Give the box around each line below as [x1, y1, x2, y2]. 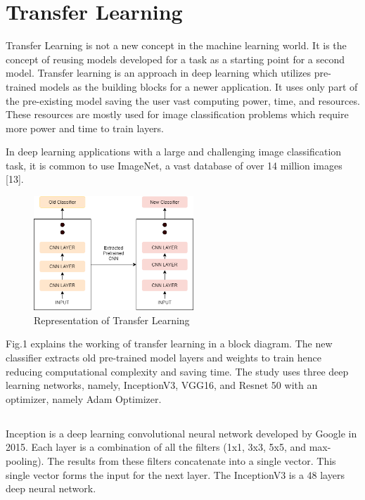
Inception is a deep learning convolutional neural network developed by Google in [6, 425, 357, 440]
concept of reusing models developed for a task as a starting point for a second [6, 51, 345, 66]
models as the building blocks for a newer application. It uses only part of [39, 79, 358, 94]
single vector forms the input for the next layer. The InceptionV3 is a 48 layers [6, 467, 345, 482]
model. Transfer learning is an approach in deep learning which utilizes [6, 65, 312, 80]
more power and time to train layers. [6, 120, 164, 135]
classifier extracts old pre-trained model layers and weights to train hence [6, 350, 321, 364]
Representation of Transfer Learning [34, 312, 190, 327]
